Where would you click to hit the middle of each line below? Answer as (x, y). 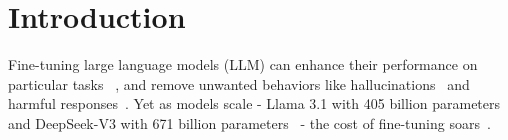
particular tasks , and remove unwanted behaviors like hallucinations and (239, 83)
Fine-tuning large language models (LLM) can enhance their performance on (243, 64)
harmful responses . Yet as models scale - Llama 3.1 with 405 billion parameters (254, 103)
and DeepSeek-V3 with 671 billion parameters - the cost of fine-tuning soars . (249, 122)
